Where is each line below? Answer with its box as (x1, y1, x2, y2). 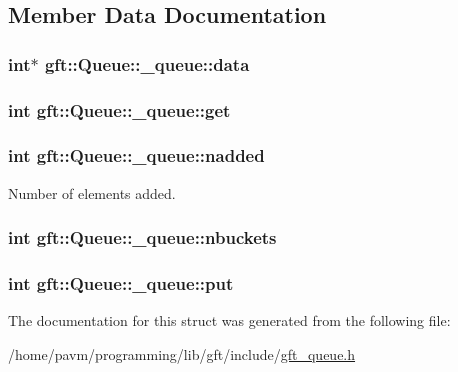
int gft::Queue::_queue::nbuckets (8, 225, 277, 250)
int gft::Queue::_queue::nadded (8, 143, 265, 168)
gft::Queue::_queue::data (44, 51, 250, 76)
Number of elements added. (8, 182, 176, 203)
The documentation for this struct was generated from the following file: (8, 310, 451, 331)
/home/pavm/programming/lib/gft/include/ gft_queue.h (8, 343, 356, 364)
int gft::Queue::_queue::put (8, 271, 234, 296)
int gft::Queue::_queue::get (8, 97, 231, 122)
